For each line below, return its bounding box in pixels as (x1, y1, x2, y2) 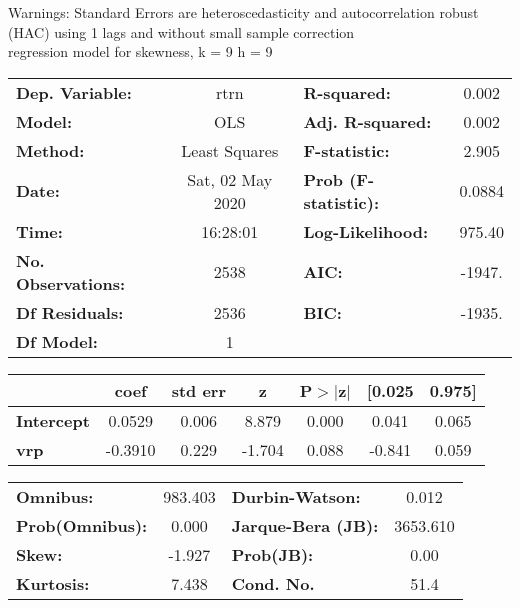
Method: (16, 138, 85, 162)
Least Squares (181, 138, 279, 162)
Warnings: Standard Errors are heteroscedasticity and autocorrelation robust (8, 2, 479, 22)
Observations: (16, 271, 126, 295)
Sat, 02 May (187, 167, 273, 191)
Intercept (16, 408, 90, 432)
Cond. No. (231, 571, 315, 595)
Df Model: (16, 329, 98, 353)
